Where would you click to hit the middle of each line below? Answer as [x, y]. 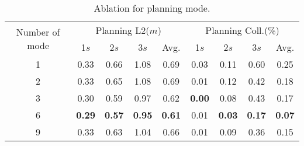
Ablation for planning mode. [152, 8]
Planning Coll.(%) [242, 30]
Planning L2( [122, 30]
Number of [38, 32]
